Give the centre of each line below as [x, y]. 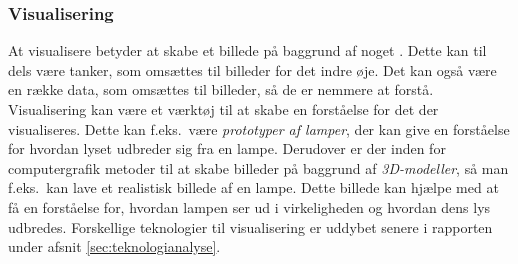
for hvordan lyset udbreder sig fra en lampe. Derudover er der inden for [227, 148]
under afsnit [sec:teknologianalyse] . [114, 246]
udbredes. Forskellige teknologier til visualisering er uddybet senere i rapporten [250, 226]
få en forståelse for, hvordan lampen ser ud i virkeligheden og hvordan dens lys [249, 206]
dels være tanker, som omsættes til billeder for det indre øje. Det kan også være [252, 69]
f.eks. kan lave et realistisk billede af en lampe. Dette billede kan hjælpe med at [253, 187]
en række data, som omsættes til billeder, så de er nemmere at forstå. [221, 89]
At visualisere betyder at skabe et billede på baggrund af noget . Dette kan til [247, 50]
